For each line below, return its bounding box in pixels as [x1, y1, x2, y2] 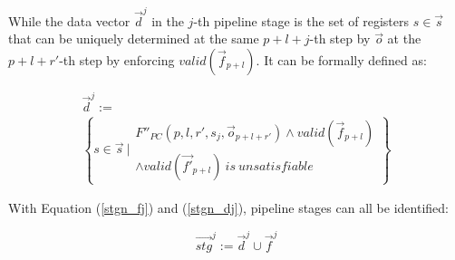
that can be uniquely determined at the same [8, 29, 259, 48]
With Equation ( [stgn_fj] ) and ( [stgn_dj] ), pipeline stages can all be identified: [8, 198, 449, 217]
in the [151, 11, 184, 30]
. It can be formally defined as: [256, 50, 427, 69]
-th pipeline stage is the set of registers [193, 11, 410, 30]
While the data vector [8, 11, 131, 30]
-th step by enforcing [59, 50, 175, 69]
